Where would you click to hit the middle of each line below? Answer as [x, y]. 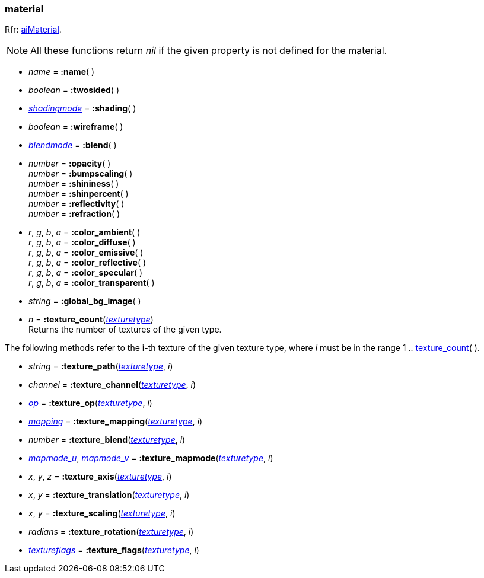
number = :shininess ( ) [74, 184]
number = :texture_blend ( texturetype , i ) [107, 440]
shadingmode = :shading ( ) [82, 108]
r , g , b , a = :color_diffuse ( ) [82, 242]
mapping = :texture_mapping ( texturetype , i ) [116, 421]
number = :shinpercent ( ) [79, 194]
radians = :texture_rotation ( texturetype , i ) [111, 532]
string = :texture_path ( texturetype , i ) [101, 366]
